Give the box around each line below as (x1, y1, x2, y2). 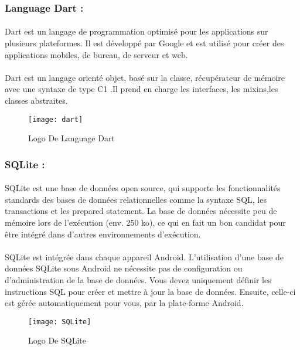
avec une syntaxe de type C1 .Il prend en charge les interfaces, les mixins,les (5, 83, 278, 95)
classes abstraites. (5, 94, 68, 106)
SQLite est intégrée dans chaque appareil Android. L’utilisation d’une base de (5, 250, 284, 263)
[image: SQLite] (28, 317, 91, 326)
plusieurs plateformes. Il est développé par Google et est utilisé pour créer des (5, 37, 284, 49)
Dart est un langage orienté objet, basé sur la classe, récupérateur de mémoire (5, 71, 285, 83)
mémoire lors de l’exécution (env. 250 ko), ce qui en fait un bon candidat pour (5, 216, 286, 229)
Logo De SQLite (28, 334, 86, 346)
